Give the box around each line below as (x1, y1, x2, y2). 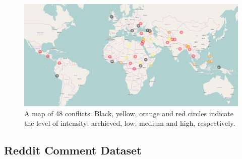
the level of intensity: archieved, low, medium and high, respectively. (24, 118, 235, 128)
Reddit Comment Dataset (4, 142, 142, 158)
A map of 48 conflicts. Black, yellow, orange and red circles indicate (24, 108, 233, 118)
